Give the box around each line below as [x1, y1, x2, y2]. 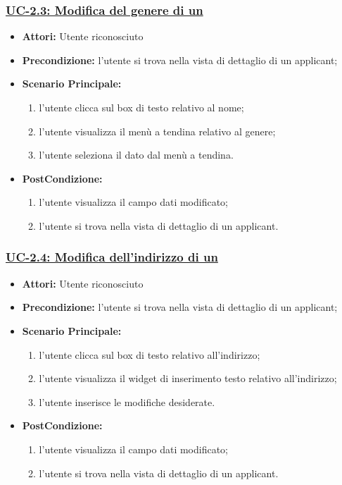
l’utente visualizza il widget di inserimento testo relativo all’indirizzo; [39, 371, 337, 386]
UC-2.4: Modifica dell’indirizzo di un [6, 248, 218, 266]
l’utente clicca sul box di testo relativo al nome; [39, 100, 244, 114]
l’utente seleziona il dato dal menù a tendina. [39, 147, 234, 162]
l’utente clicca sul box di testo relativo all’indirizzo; [39, 347, 260, 362]
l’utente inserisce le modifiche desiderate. [39, 394, 215, 409]
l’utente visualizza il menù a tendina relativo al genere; [39, 123, 276, 138]
